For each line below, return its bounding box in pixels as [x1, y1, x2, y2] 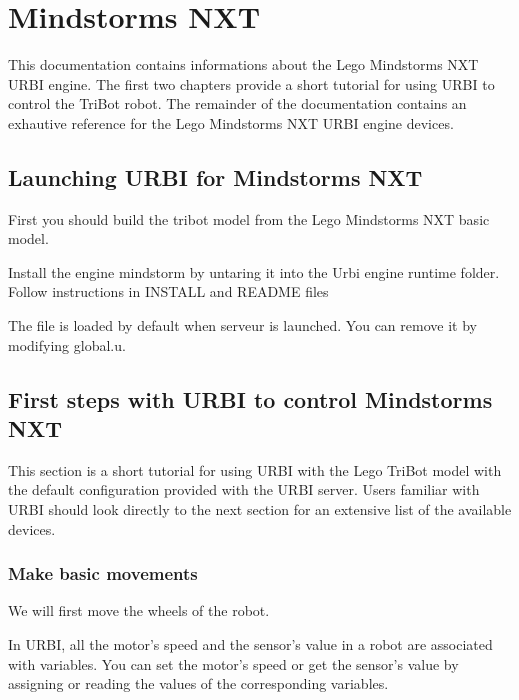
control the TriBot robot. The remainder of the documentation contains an [8, 93, 467, 114]
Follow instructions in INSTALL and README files [8, 281, 329, 302]
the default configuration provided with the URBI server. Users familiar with [8, 479, 480, 500]
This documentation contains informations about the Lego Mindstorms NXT [8, 54, 479, 75]
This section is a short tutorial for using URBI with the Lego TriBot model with [8, 459, 502, 480]
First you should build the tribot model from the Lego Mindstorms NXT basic [8, 208, 490, 229]
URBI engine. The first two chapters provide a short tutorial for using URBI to [8, 73, 495, 94]
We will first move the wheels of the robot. [8, 600, 270, 621]
